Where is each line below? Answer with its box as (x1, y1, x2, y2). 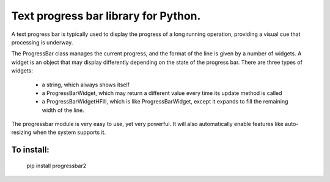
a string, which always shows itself (42, 81, 130, 88)
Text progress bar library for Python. (11, 9, 201, 23)
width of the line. (42, 107, 85, 114)
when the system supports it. (32, 128, 106, 136)
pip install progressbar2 (26, 162, 87, 169)
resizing (11, 128, 32, 136)
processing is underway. (11, 38, 73, 46)
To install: (11, 145, 50, 155)
